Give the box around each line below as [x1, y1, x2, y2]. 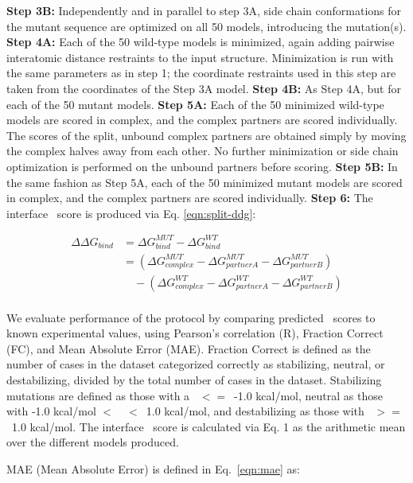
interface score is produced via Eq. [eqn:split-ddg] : [6, 204, 256, 221]
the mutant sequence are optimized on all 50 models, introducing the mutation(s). [6, 18, 407, 34]
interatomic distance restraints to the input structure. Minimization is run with [6, 49, 394, 65]
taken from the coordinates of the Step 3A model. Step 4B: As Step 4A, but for [6, 80, 401, 96]
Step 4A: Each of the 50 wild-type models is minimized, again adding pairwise [6, 33, 395, 50]
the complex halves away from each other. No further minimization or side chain [6, 142, 399, 159]
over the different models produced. [6, 434, 179, 450]
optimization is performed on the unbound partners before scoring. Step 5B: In [6, 158, 398, 174]
